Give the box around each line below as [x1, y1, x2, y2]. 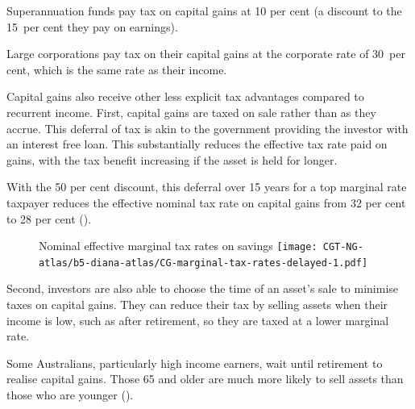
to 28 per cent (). [6, 210, 92, 227]
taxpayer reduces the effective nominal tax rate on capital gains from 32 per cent [6, 194, 406, 211]
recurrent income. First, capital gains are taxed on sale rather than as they [6, 103, 376, 120]
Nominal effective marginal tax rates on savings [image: [39, 237, 317, 254]
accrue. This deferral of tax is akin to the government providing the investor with [6, 119, 409, 136]
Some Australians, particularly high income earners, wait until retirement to [6, 354, 383, 371]
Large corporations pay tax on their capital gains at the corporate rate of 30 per [6, 45, 405, 62]
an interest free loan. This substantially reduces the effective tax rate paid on [6, 136, 388, 152]
